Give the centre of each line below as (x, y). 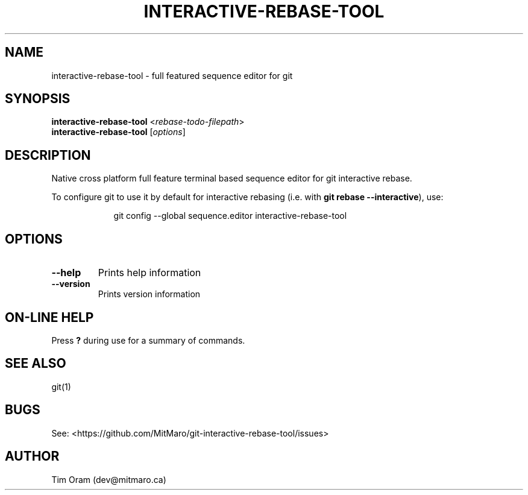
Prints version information (149, 294)
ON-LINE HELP (49, 317)
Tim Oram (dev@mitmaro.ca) (109, 479)
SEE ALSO (36, 364)
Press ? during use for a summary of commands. (148, 340)
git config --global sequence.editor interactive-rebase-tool (230, 216)
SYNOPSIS (38, 99)
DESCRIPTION (48, 155)
